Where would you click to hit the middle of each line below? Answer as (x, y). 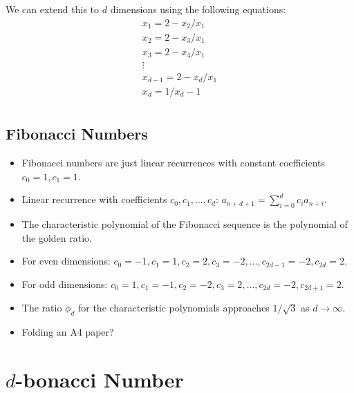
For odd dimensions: (65, 284)
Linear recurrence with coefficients (94, 199)
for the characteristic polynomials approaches (174, 308)
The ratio (42, 308)
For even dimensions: (66, 261)
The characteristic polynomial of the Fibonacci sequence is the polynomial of (185, 224)
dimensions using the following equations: (198, 9)
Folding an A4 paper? (68, 332)
